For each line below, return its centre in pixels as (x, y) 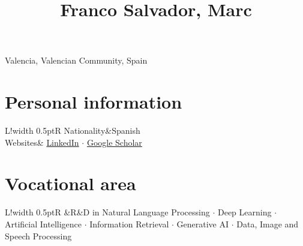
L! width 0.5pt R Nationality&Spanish (73, 130)
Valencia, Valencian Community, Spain (76, 60)
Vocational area (70, 183)
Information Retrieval (129, 224)
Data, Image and (268, 224)
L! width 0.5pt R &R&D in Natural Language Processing (107, 212)
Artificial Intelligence (43, 224)
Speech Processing (38, 235)
